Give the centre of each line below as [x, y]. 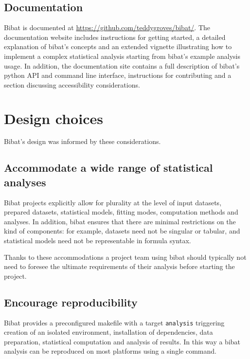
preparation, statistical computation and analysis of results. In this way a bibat [122, 341]
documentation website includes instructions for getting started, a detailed [115, 37]
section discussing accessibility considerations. [72, 84]
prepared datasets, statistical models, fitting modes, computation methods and [121, 212]
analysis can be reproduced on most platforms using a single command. [110, 351]
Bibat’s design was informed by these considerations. [82, 141]
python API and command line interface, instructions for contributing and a [118, 75]
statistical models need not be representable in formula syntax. [98, 241]
